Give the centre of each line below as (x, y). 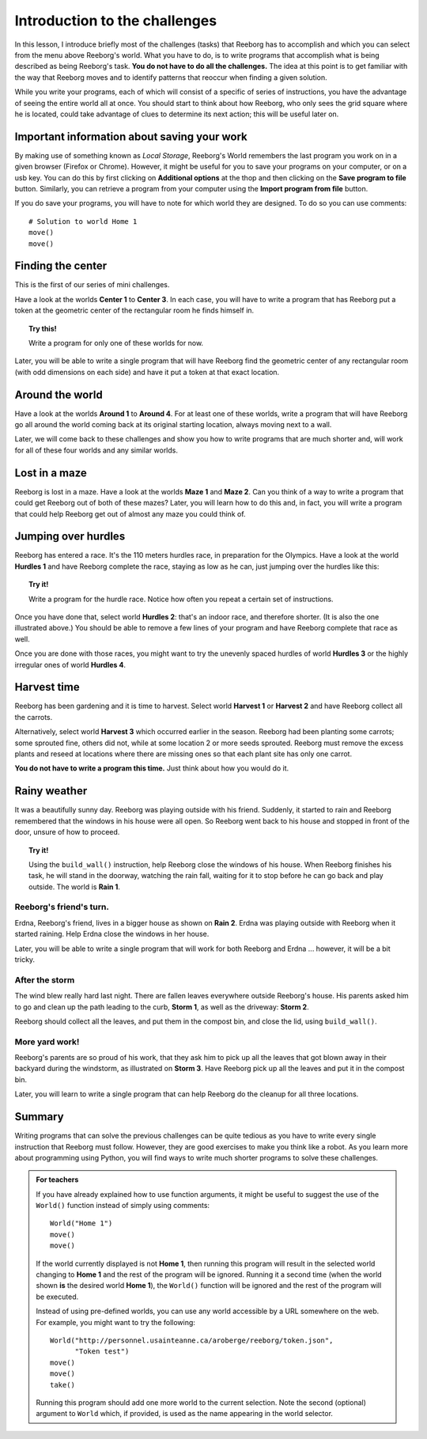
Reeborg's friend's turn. (62, 907)
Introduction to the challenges (116, 21)
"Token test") (102, 1352)
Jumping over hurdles (70, 537)
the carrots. (34, 717)
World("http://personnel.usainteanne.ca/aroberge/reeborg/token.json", (192, 1341)
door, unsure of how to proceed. (67, 832)
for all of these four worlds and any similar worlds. (96, 450)
